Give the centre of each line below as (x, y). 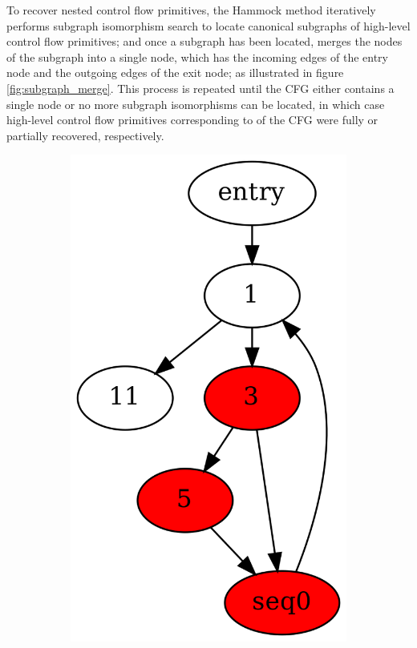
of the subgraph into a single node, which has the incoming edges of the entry (197, 56)
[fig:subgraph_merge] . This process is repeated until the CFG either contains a (200, 88)
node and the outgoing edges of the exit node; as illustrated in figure (175, 72)
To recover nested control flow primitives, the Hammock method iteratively (191, 10)
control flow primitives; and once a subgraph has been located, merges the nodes (204, 41)
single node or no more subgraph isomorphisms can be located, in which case (196, 104)
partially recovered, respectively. (85, 135)
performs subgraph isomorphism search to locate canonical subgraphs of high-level (208, 25)
